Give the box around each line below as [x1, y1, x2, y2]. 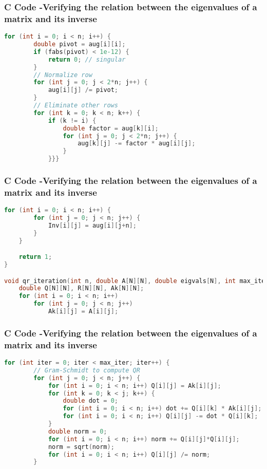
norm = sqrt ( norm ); [48, 443, 115, 451]
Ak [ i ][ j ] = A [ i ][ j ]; [48, 308, 119, 315]
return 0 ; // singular [48, 55, 126, 63]
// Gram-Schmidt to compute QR [33, 366, 140, 374]
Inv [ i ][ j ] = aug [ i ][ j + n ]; [48, 221, 137, 229]
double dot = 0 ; [63, 397, 118, 405]
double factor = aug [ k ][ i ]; [63, 124, 159, 132]
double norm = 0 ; [48, 427, 107, 435]
